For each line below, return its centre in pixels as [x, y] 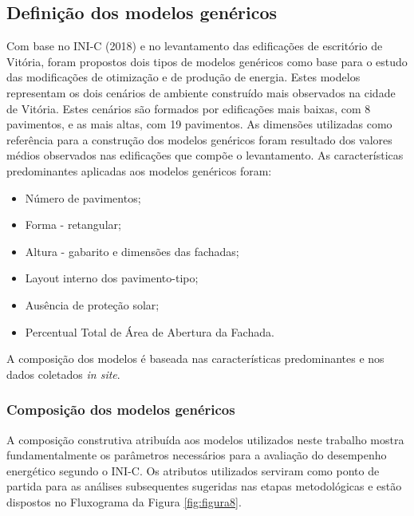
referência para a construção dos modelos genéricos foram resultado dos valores [199, 139]
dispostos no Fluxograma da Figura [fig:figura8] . [124, 501]
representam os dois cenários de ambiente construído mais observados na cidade [201, 92]
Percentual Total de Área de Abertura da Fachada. [150, 331]
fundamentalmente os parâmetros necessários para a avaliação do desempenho [197, 455]
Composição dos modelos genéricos [121, 410]
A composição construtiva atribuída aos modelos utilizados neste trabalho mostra [205, 439]
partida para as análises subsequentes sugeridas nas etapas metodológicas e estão [204, 486]
